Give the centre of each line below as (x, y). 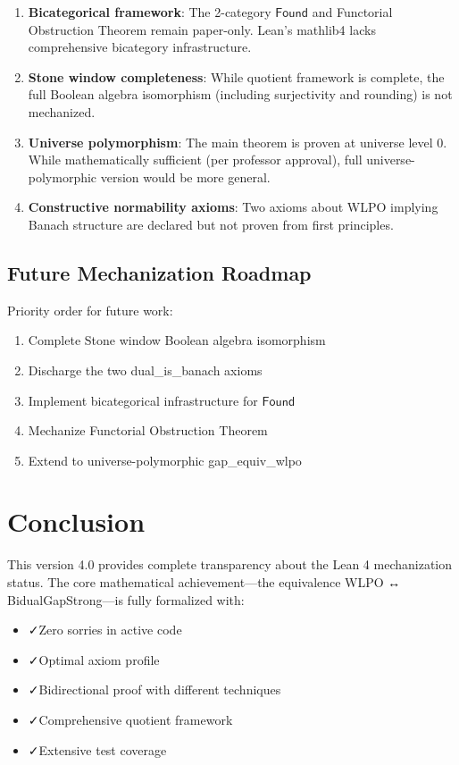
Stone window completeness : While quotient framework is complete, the (236, 76)
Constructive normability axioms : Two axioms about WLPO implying (233, 207)
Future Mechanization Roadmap (159, 272)
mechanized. (62, 111)
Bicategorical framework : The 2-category (150, 12)
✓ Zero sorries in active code (105, 630)
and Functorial (352, 12)
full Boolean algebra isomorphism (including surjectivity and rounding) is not (240, 94)
